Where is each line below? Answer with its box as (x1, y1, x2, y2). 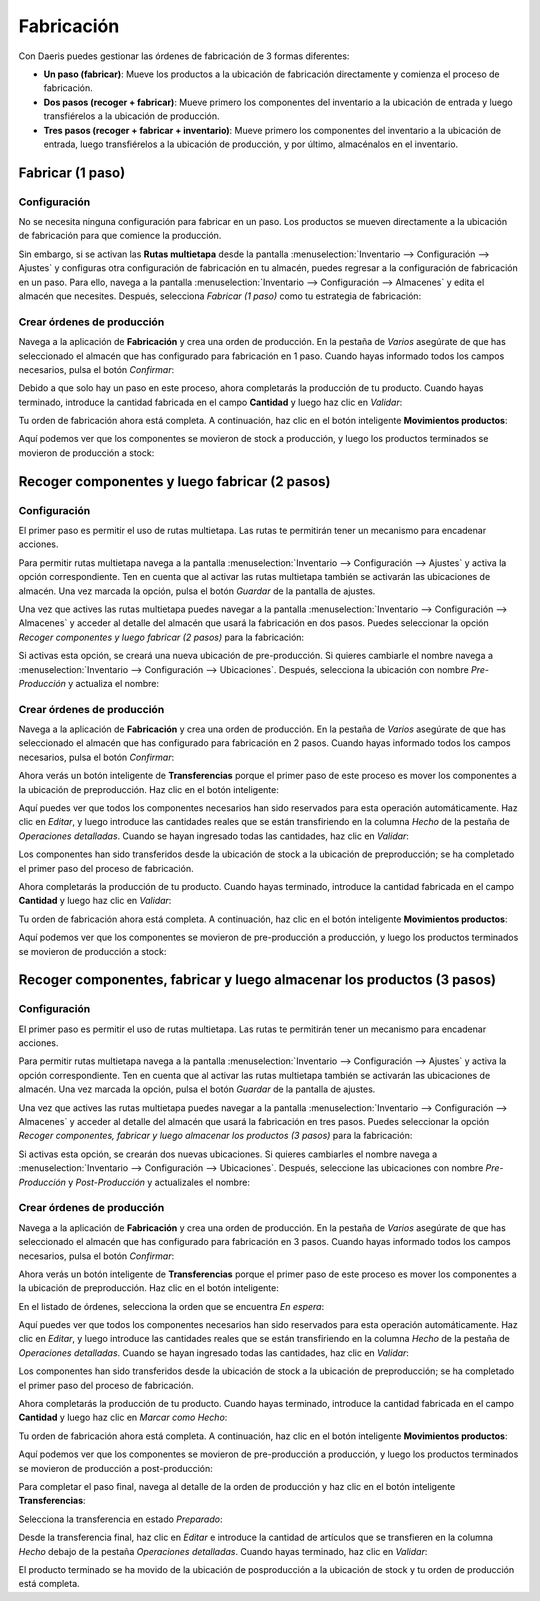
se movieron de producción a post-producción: (18, 1462, 214, 1474)
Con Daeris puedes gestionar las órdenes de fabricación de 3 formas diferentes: (18, 50, 350, 62)
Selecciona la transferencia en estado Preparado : (18, 1513, 223, 1525)
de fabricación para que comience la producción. (18, 230, 222, 242)
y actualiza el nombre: (68, 677, 160, 689)
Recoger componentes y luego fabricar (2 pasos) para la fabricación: (18, 631, 305, 643)
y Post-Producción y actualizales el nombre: (68, 1176, 250, 1188)
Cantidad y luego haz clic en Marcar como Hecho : (18, 1411, 228, 1424)
